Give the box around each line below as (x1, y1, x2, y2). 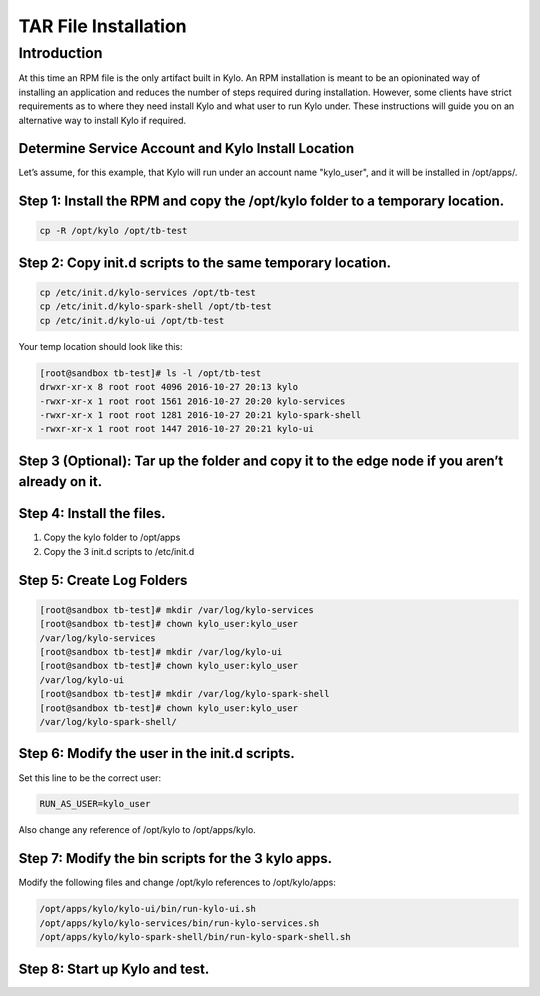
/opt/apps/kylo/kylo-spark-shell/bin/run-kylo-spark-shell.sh (39, 931, 351, 943)
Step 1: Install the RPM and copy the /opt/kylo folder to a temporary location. (18, 193, 505, 210)
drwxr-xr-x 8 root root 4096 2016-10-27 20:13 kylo (39, 381, 299, 393)
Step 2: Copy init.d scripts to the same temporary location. (18, 254, 392, 271)
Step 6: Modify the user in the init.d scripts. (18, 745, 295, 762)
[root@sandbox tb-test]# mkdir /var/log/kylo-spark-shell (39, 688, 330, 700)
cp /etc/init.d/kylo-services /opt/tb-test (39, 287, 257, 299)
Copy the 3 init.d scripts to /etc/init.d (43, 545, 195, 557)
